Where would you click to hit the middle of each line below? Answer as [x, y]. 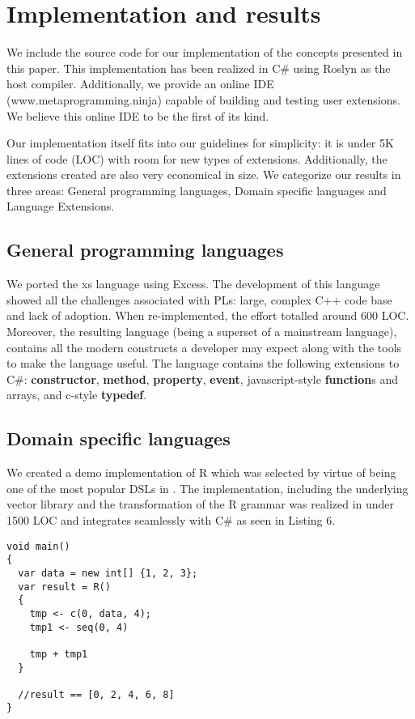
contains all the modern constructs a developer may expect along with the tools [204, 347]
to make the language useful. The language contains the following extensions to [203, 363]
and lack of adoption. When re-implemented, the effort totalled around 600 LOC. [208, 315]
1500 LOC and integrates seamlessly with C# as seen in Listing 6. [171, 520]
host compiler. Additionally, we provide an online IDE [140, 84]
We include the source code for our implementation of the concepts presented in [205, 52]
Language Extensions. [61, 206]
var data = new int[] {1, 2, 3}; [108, 573]
